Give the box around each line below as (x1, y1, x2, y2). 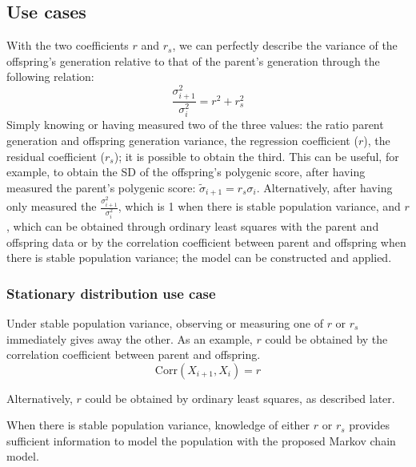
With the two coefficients (6, 37, 129, 54)
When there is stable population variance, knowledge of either (6, 417, 310, 433)
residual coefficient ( (6, 147, 105, 164)
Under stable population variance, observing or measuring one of (6, 314, 323, 331)
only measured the (6, 198, 97, 215)
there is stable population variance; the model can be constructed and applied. (6, 249, 392, 266)
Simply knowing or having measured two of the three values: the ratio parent (6, 116, 384, 133)
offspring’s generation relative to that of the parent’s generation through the (6, 52, 380, 69)
